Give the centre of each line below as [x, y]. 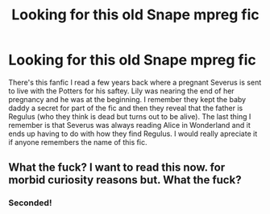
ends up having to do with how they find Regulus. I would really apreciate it [133, 134]
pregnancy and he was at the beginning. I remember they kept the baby [127, 99]
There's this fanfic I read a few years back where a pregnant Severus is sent [135, 82]
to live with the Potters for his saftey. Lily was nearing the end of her [122, 91]
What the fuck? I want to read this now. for [117, 168]
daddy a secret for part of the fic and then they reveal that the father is [126, 108]
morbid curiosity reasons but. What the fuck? [125, 180]
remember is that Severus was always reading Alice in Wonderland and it [130, 125]
